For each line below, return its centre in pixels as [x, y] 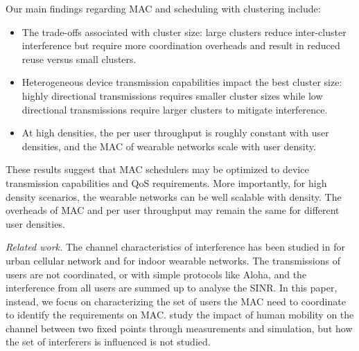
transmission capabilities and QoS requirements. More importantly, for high [166, 182]
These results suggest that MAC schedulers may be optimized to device [157, 169]
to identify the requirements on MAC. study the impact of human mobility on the [180, 315]
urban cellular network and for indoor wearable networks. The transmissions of [173, 260]
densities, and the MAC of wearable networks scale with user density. [169, 146]
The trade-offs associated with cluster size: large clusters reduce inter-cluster [184, 31]
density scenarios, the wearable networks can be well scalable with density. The [174, 196]
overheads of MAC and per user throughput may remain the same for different [173, 210]
